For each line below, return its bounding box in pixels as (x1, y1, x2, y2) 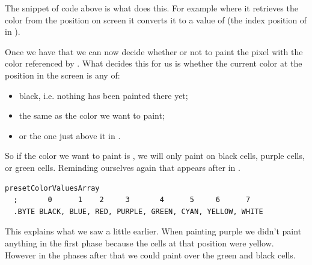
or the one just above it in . (19, 129, 121, 141)
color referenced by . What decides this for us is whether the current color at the (5, 57, 302, 70)
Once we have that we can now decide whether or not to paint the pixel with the (5, 45, 303, 58)
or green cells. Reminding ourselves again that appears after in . (5, 161, 240, 173)
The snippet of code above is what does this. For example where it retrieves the (5, 2, 298, 14)
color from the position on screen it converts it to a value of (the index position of (5, 13, 307, 26)
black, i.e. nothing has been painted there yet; (19, 89, 188, 101)
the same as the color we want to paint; (19, 109, 165, 122)
